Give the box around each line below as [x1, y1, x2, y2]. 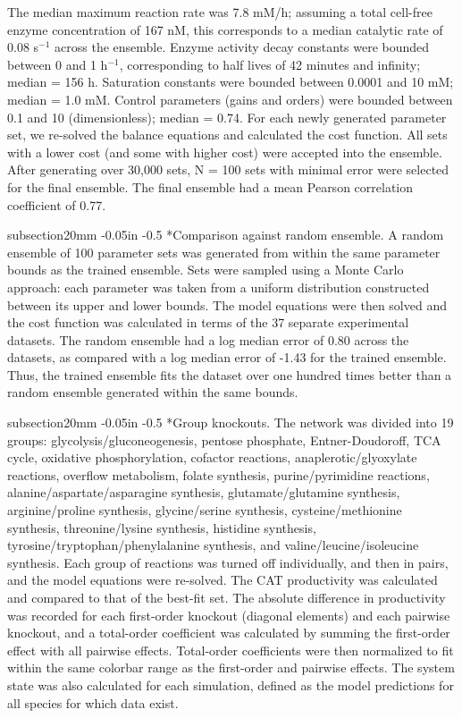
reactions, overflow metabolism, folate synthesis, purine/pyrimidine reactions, [7, 465, 430, 484]
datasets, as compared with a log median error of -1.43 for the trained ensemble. [7, 348, 447, 367]
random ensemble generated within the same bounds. [7, 383, 298, 401]
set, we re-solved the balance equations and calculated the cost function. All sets [7, 125, 448, 144]
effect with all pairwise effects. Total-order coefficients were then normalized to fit [7, 640, 454, 659]
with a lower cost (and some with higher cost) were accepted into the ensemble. [7, 142, 442, 161]
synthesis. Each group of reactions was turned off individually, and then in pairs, [7, 553, 449, 571]
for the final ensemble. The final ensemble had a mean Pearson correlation [7, 177, 414, 196]
